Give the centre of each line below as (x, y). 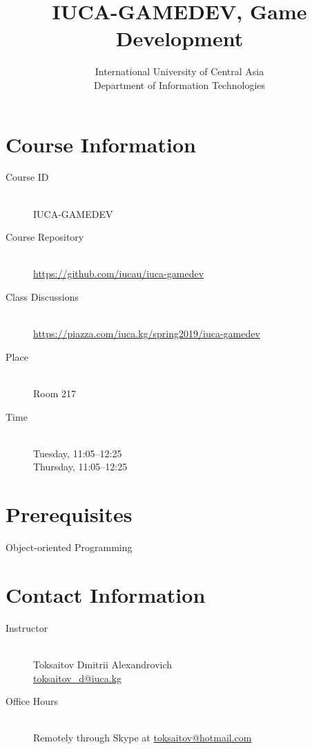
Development (179, 38)
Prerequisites (69, 514)
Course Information (101, 144)
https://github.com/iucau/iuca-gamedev (119, 273)
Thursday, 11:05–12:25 (80, 467)
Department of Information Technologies (179, 84)
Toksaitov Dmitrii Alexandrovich (103, 664)
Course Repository (45, 237)
